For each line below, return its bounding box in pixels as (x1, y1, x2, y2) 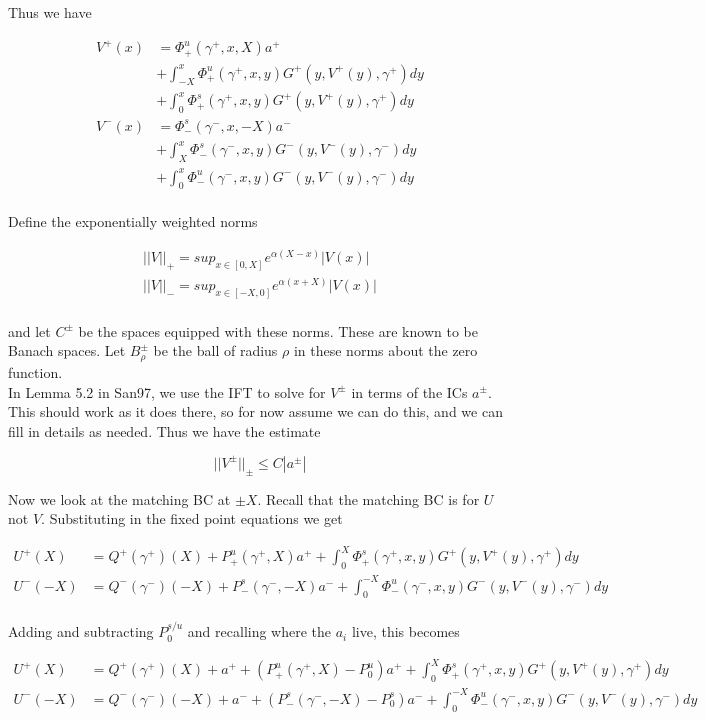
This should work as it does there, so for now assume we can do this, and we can (8, 401, 503, 422)
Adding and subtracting (8, 621, 154, 642)
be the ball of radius (153, 340, 278, 361)
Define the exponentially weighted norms (8, 211, 258, 232)
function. (8, 361, 63, 382)
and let (8, 320, 51, 341)
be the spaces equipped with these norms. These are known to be (78, 320, 478, 341)
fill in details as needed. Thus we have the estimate (8, 420, 321, 441)
